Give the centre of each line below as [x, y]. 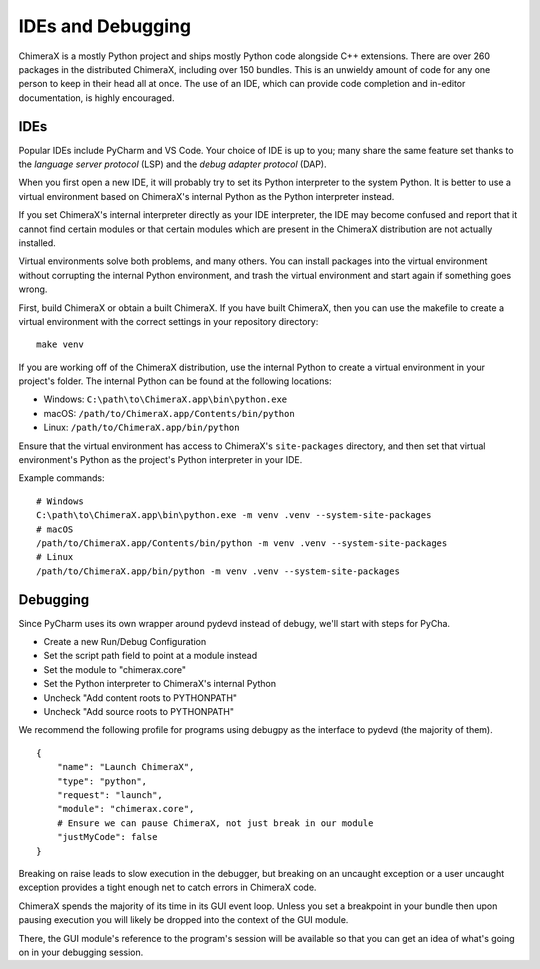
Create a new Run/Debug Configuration [125, 642]
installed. [37, 242]
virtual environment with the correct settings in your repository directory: [168, 321]
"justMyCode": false [107, 837]
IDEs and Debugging [105, 26]
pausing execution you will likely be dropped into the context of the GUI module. [183, 920]
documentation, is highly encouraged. [96, 97]
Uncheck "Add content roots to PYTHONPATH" [140, 697]
